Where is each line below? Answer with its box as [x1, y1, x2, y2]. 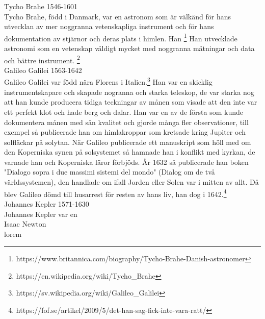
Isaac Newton [4, 218, 46, 229]
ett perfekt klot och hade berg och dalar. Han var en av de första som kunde [4, 106, 243, 117]
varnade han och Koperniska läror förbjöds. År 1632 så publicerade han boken [4, 156, 249, 167]
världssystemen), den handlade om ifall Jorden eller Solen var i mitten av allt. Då [4, 177, 259, 187]
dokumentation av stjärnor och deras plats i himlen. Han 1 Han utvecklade [4, 31, 237, 43]
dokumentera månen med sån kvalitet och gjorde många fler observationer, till [4, 116, 249, 127]
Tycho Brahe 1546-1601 [4, 1, 78, 11]
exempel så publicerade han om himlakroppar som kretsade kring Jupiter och [4, 127, 246, 137]
